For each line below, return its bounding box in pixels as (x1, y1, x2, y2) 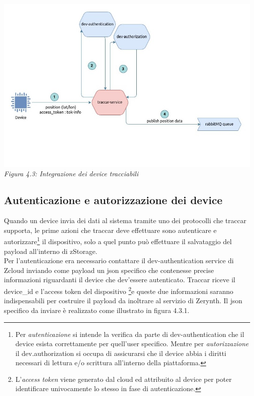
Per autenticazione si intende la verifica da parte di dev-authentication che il (15, 329, 244, 339)
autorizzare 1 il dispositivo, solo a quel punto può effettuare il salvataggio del (4, 235, 232, 247)
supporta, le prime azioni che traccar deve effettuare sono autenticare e (4, 225, 217, 235)
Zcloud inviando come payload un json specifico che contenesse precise (4, 265, 214, 275)
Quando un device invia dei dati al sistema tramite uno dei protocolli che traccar (4, 215, 247, 226)
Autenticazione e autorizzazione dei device (4, 192, 223, 208)
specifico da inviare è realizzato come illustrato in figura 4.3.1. (4, 305, 190, 315)
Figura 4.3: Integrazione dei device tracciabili (4, 168, 139, 179)
